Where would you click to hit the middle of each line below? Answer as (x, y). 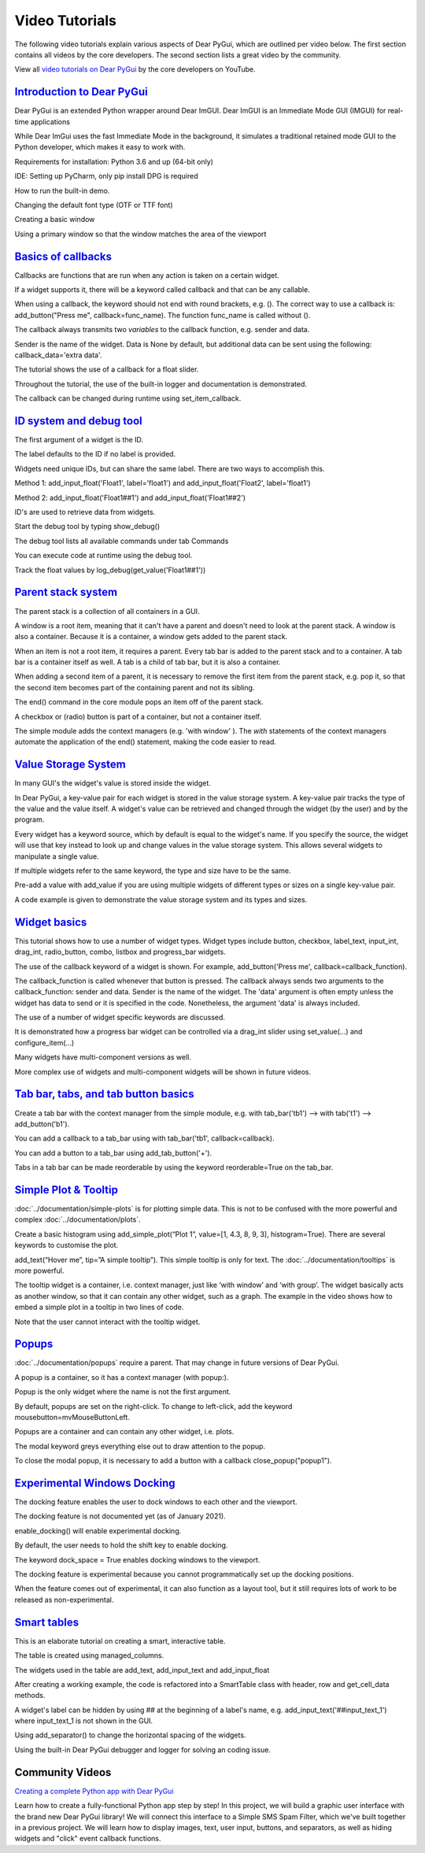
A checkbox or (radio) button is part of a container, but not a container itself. (138, 716)
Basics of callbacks (63, 256)
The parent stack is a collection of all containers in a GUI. (107, 611)
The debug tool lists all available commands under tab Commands (122, 541)
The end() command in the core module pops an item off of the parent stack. (139, 702)
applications (50, 121)
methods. (30, 1696)
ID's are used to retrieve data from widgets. (85, 512)
